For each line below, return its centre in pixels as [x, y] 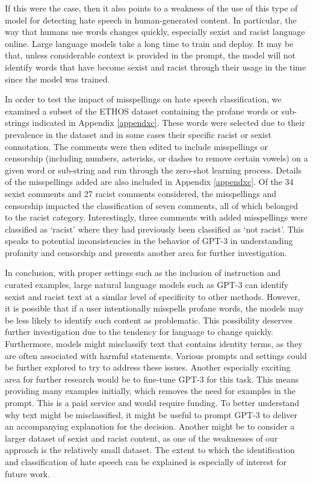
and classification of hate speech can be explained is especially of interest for [146, 461]
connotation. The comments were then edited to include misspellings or [137, 146]
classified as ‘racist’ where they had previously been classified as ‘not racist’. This [154, 229]
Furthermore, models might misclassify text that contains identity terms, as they [154, 344]
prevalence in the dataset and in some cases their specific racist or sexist [138, 134]
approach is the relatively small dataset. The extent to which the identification [150, 450]
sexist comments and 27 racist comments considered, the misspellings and [141, 193]
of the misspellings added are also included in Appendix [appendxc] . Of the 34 [149, 182]
